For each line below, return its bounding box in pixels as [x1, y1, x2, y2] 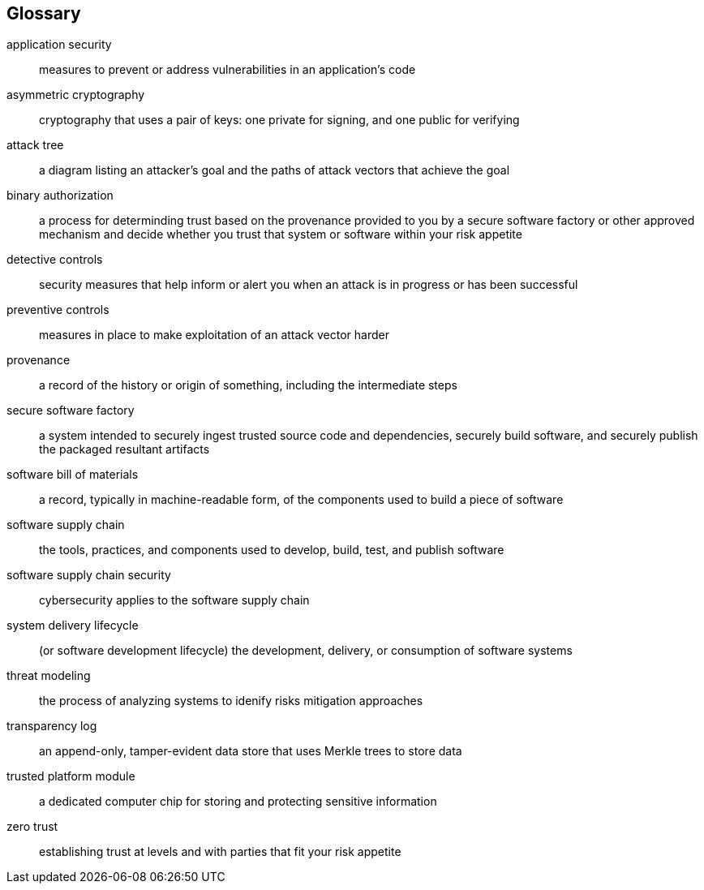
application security [6, 37, 112, 52]
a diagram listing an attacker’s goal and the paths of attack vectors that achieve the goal [39, 163, 510, 178]
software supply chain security [6, 568, 171, 583]
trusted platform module [6, 769, 135, 784]
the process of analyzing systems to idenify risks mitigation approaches [39, 694, 423, 708]
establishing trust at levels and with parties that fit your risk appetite [39, 845, 401, 859]
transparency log [6, 719, 97, 733]
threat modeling [6, 669, 91, 683]
